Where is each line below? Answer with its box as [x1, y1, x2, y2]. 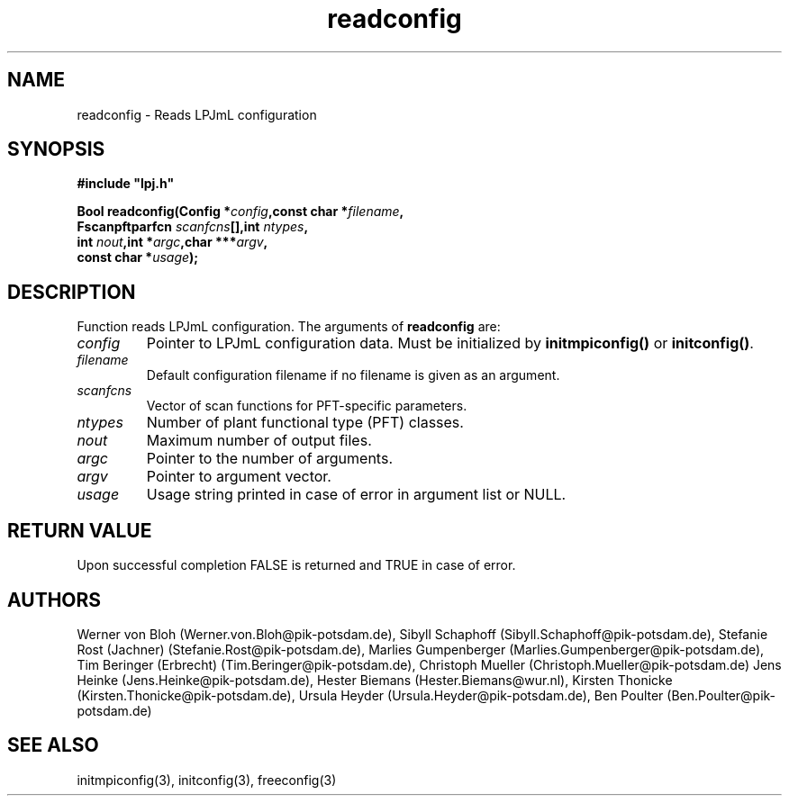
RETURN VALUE [7, 519, 152, 542]
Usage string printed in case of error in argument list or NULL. [146, 485, 567, 504]
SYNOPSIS [7, 138, 105, 161]
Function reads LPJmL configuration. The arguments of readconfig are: [77, 319, 501, 335]
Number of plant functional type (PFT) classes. [146, 413, 464, 432]
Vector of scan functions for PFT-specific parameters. [146, 398, 467, 414]
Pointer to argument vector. [146, 467, 331, 486]
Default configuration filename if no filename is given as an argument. [146, 367, 560, 383]
